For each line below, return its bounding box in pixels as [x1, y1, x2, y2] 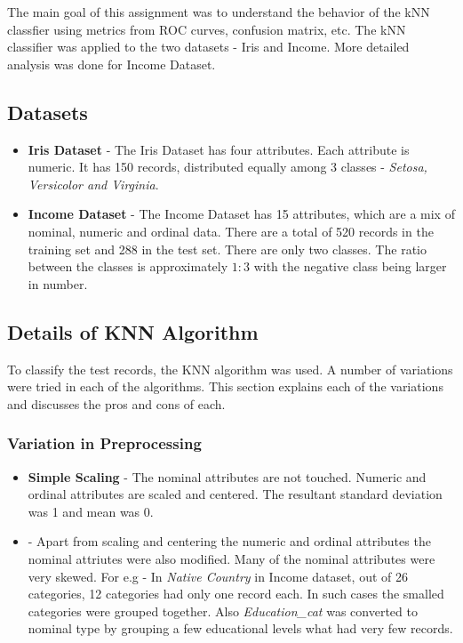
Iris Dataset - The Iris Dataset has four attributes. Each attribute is [28, 140, 410, 158]
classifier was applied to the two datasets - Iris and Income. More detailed [7, 37, 410, 56]
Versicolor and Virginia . [28, 174, 159, 193]
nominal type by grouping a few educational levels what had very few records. [28, 619, 453, 638]
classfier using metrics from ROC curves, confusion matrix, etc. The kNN [7, 20, 406, 38]
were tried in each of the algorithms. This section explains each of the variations [7, 377, 443, 396]
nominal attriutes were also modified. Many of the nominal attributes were [28, 549, 435, 567]
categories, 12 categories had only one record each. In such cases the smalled [28, 584, 444, 603]
